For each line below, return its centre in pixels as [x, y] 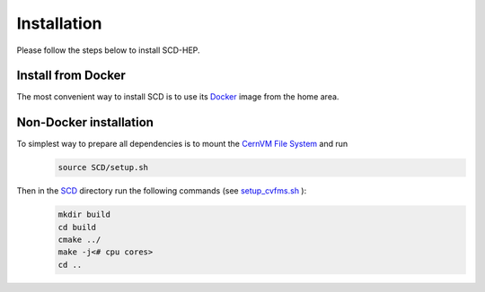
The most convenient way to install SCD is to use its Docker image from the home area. [178, 97]
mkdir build [84, 215]
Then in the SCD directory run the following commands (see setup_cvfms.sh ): [162, 191]
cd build [77, 227]
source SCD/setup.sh [103, 167]
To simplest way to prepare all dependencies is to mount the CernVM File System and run [182, 144]
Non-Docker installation [85, 122]
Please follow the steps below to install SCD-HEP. [109, 50]
